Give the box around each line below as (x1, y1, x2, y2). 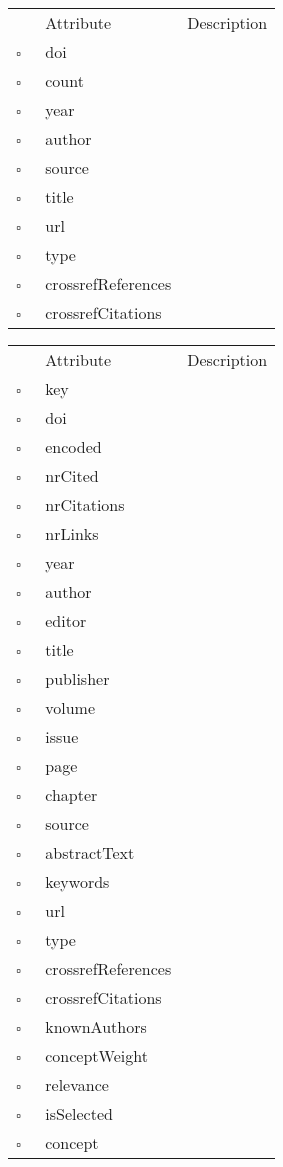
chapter (45, 783, 98, 806)
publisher (45, 667, 110, 690)
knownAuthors (45, 1015, 147, 1038)
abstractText (45, 841, 135, 864)
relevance (45, 1073, 109, 1096)
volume (45, 696, 96, 719)
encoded (45, 435, 102, 458)
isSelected (45, 1102, 113, 1125)
